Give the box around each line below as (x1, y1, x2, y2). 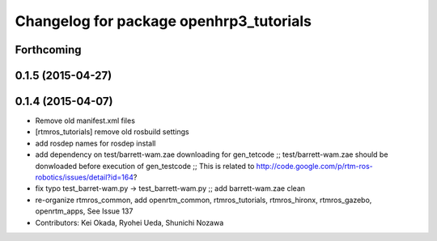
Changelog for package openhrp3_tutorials (15, 12, 312, 30)
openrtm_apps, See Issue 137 (35, 206, 134, 216)
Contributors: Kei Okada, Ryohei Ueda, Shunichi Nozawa (35, 218, 224, 227)
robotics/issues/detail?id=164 (35, 172, 134, 182)
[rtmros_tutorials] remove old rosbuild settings (35, 127, 189, 137)
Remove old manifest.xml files (35, 116, 135, 125)
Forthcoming (15, 43, 82, 57)
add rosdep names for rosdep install (35, 138, 156, 148)
